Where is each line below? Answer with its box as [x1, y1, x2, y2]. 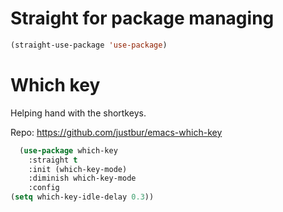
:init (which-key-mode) [28, 164, 128, 174]
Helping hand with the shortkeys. [10, 107, 147, 119]
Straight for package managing [10, 7, 275, 30]
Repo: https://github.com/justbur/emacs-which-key [10, 126, 223, 138]
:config [28, 183, 60, 193]
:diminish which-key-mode [28, 173, 137, 184]
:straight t [28, 155, 78, 165]
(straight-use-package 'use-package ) [10, 40, 168, 50]
